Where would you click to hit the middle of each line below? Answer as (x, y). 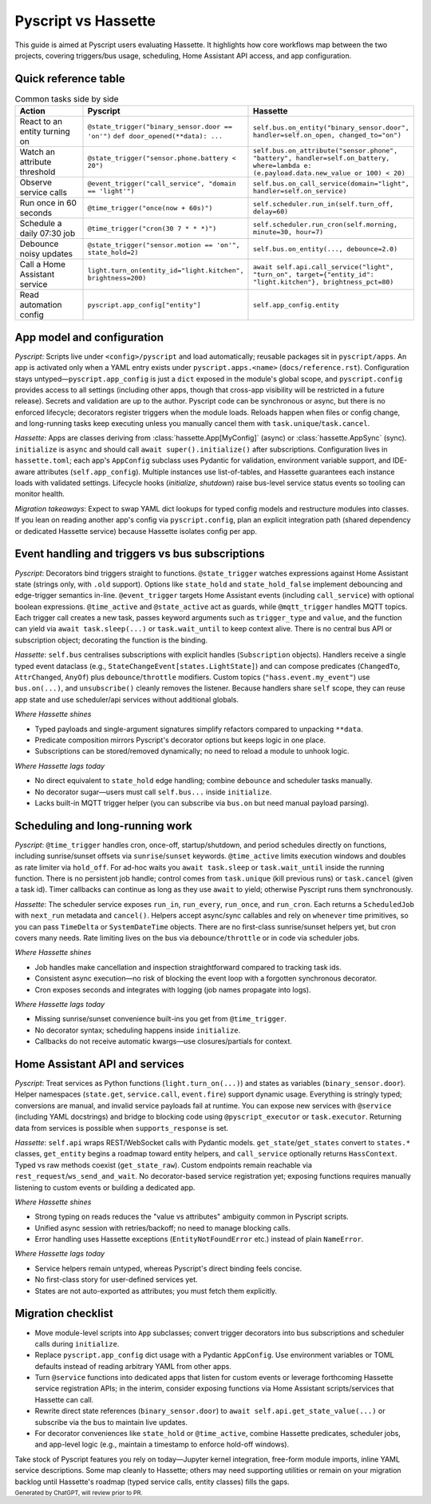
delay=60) (271, 212)
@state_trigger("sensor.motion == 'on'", (164, 245)
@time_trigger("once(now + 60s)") (150, 208)
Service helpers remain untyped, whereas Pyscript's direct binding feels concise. (168, 1268)
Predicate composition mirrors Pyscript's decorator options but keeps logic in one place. (180, 740)
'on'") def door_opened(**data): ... (155, 136)
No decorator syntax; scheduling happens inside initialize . (138, 1030)
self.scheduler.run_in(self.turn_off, (323, 204)
